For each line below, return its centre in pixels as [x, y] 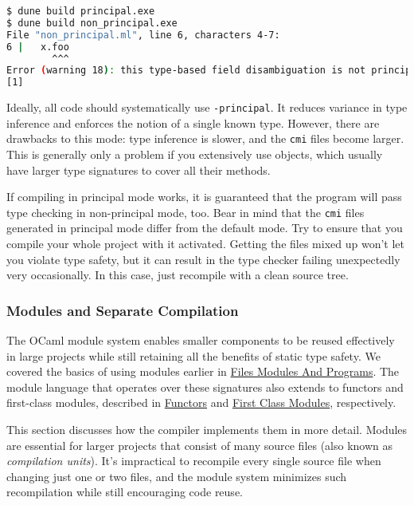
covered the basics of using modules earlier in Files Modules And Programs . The [203, 371]
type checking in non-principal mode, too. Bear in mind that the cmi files [186, 212]
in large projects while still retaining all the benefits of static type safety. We [193, 355]
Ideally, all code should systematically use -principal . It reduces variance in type [207, 107]
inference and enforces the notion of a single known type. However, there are [193, 122]
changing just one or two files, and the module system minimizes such [177, 476]
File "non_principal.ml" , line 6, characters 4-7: [143, 35]
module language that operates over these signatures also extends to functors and [205, 387]
